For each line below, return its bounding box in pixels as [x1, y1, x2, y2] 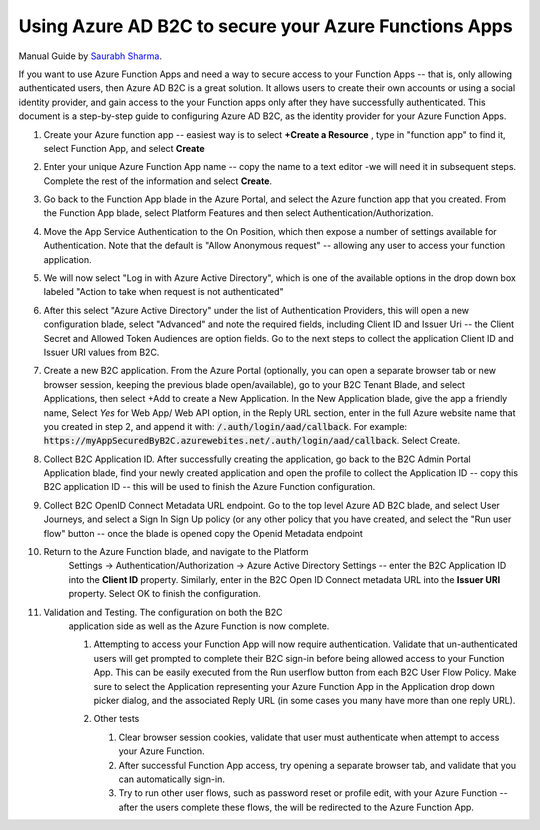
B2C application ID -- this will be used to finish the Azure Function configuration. [43, 481, 376, 493]
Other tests [93, 713, 140, 725]
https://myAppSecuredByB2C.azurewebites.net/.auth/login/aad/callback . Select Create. [43, 435, 460, 447]
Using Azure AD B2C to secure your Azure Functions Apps [18, 15, 514, 37]
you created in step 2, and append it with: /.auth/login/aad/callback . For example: [43, 420, 408, 432]
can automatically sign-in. [118, 773, 225, 785]
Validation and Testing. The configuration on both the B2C [43, 606, 284, 618]
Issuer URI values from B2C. [43, 346, 160, 358]
